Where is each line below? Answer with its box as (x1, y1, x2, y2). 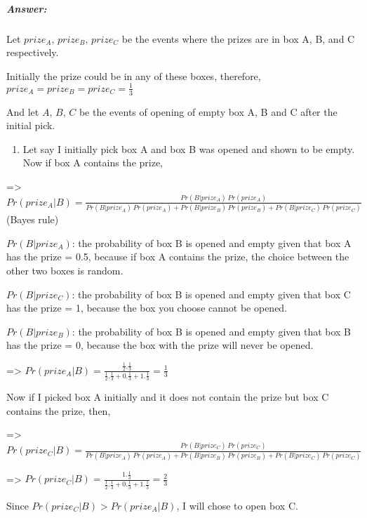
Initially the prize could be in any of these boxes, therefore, (6, 68, 261, 83)
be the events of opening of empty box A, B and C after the (79, 104, 338, 119)
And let (6, 104, 39, 119)
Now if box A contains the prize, (22, 155, 164, 170)
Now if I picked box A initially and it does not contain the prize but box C (6, 390, 329, 404)
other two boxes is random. (6, 263, 124, 278)
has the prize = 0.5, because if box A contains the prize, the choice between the (6, 249, 349, 264)
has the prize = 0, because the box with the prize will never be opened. (6, 338, 314, 352)
